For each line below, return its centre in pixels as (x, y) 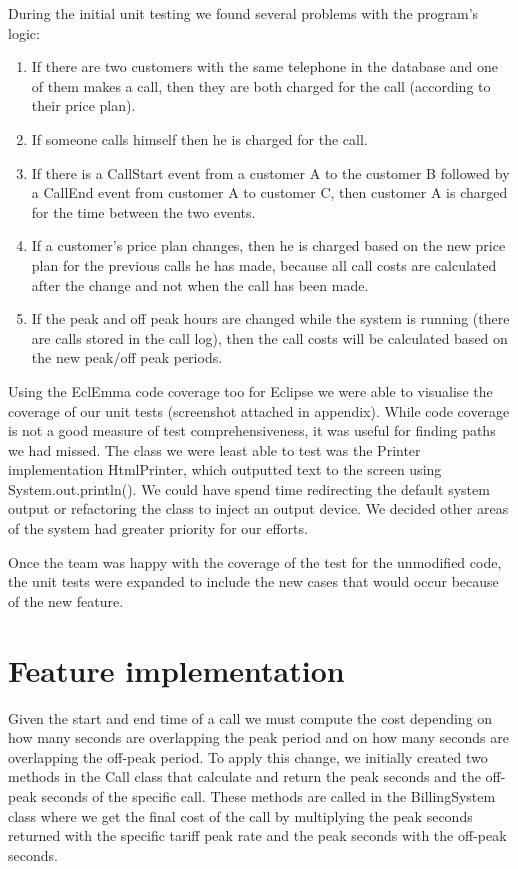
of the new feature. (66, 600)
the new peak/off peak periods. (127, 357)
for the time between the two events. (143, 211)
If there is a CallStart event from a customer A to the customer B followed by (270, 172)
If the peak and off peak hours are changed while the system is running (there (270, 318)
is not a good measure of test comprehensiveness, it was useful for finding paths (252, 430)
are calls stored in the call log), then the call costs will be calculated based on (269, 337)
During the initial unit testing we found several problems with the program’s (243, 13)
